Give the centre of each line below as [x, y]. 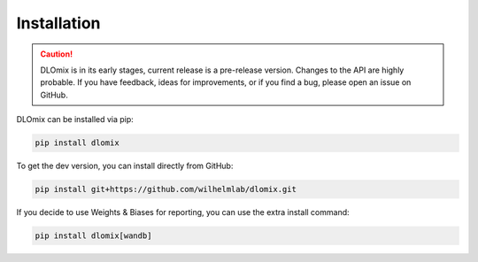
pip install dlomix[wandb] [93, 236]
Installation [58, 23]
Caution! [57, 54]
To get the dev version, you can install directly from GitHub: [125, 166]
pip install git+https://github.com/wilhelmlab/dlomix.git [166, 189]
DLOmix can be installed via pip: [75, 119]
